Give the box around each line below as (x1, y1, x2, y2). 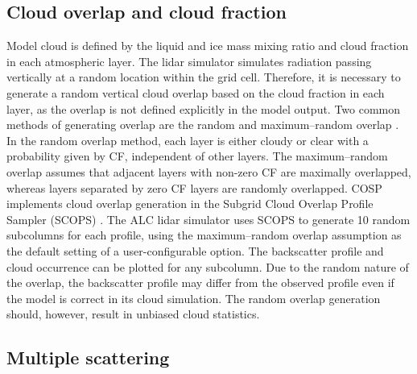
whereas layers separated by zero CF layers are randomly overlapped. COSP (6, 179, 382, 196)
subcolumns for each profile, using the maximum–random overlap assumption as (6, 226, 402, 243)
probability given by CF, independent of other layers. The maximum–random (6, 148, 388, 164)
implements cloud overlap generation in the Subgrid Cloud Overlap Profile (6, 195, 374, 212)
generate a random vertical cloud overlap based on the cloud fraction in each (6, 84, 385, 101)
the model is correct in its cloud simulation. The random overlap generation (6, 289, 381, 306)
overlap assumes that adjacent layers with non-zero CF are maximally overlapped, (6, 163, 411, 180)
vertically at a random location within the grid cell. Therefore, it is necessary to (6, 69, 401, 85)
